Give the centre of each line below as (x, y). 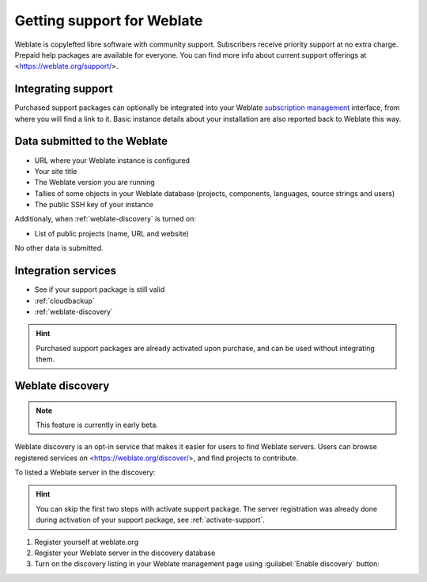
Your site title (56, 171)
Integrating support (64, 89)
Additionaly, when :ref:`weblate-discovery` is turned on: (106, 219)
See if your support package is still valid (100, 289)
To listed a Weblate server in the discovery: (85, 472)
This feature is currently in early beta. (97, 425)
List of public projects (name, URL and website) (112, 233)
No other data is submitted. (59, 248)
